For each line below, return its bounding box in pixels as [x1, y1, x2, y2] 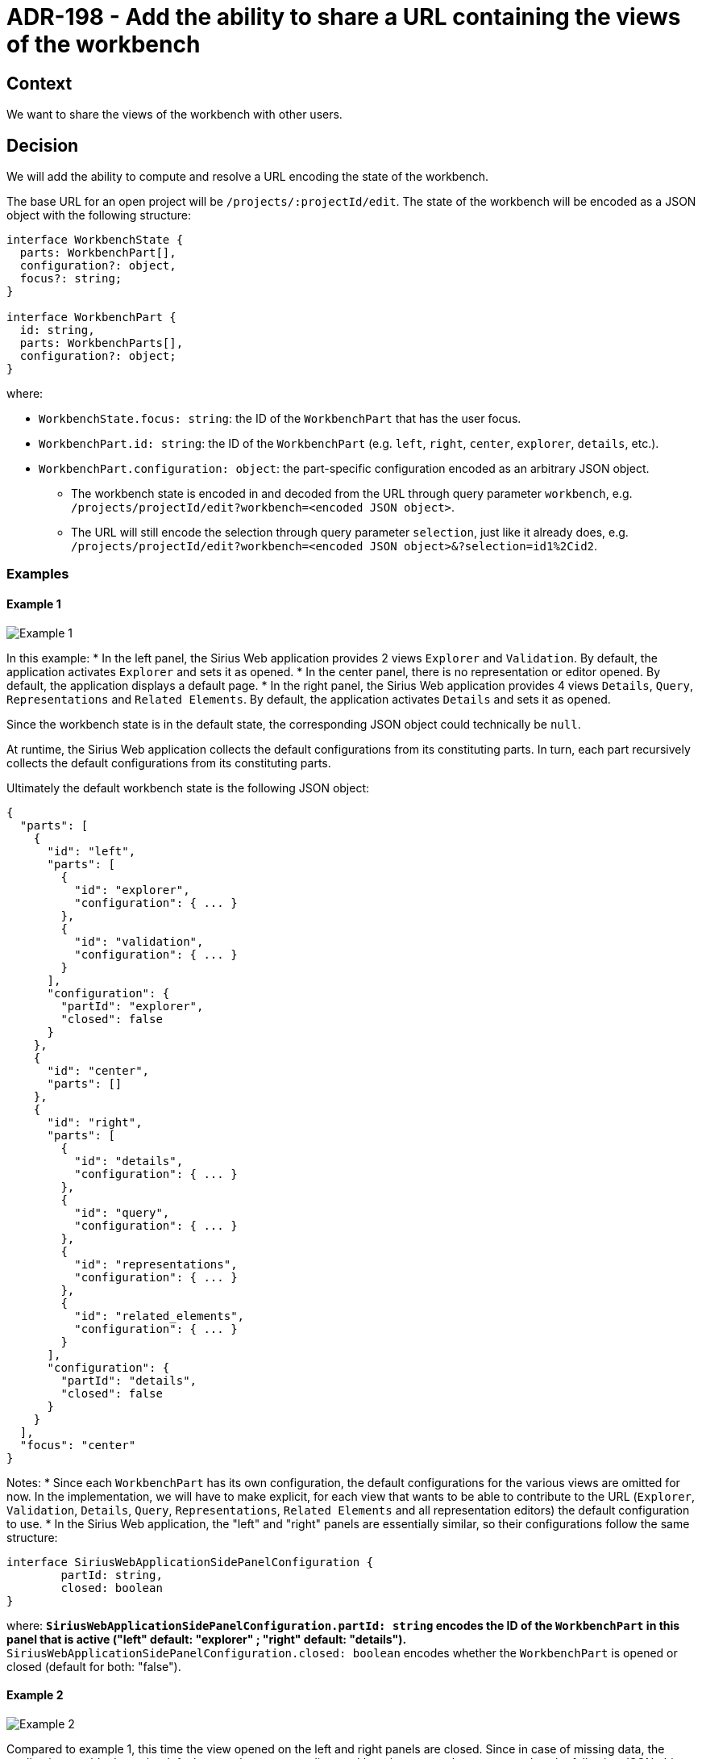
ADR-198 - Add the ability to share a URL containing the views [6, 3, 681, 31]
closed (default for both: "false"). [6, 1659, 181, 1673]
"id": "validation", [74, 934, 204, 948]
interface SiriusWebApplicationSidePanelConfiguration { [6, 1555, 374, 1569]
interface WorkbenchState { [6, 233, 184, 247]
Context [6, 73, 73, 94]
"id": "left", [47, 844, 136, 858]
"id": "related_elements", [74, 1309, 245, 1322]
